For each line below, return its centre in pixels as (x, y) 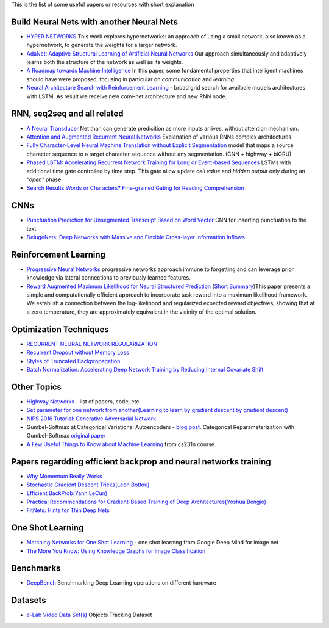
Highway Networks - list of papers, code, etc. (84, 401)
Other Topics (37, 387)
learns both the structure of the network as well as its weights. (105, 62)
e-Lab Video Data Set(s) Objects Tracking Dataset (89, 615)
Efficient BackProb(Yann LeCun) (67, 493)
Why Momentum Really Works (65, 476)
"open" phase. (45, 179)
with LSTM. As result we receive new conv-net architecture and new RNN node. (127, 96)
